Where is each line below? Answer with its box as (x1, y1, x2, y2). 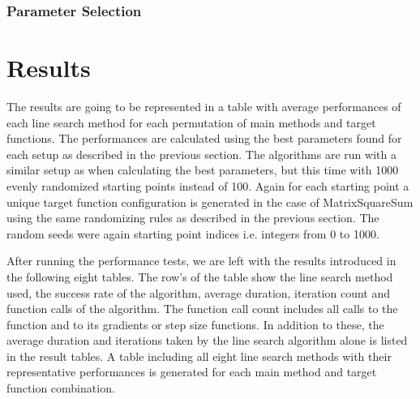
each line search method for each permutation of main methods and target (6, 114, 376, 131)
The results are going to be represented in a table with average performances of (6, 97, 401, 114)
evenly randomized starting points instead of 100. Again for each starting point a (6, 177, 409, 194)
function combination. (6, 380, 115, 397)
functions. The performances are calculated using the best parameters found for (6, 130, 402, 147)
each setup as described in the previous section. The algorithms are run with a (6, 145, 396, 162)
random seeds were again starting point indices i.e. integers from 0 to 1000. (6, 225, 379, 242)
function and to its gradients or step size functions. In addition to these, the (6, 315, 384, 332)
